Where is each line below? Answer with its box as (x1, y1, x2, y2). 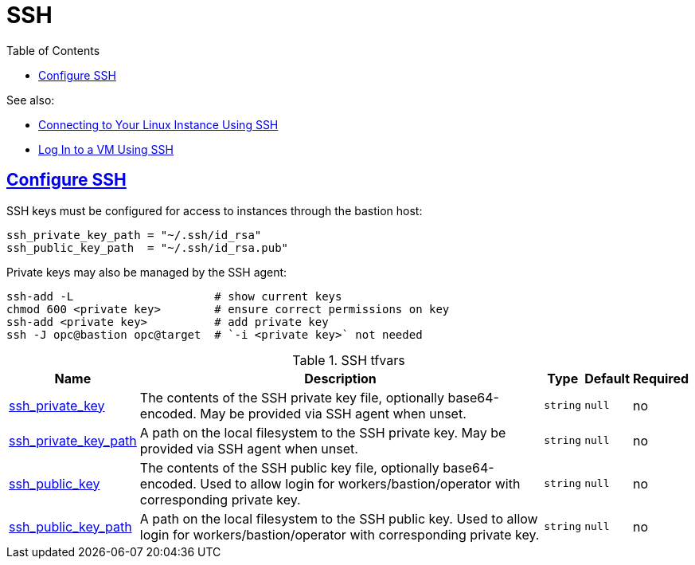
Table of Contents (6, 43, 100, 57)
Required (633, 370, 689, 386)
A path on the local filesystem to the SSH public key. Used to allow (139, 510, 538, 527)
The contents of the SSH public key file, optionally (139, 459, 439, 476)
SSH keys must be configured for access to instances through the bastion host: (6, 203, 423, 218)
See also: (6, 92, 55, 107)
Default (584, 370, 631, 386)
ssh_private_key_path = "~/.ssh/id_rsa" (6, 228, 262, 241)
